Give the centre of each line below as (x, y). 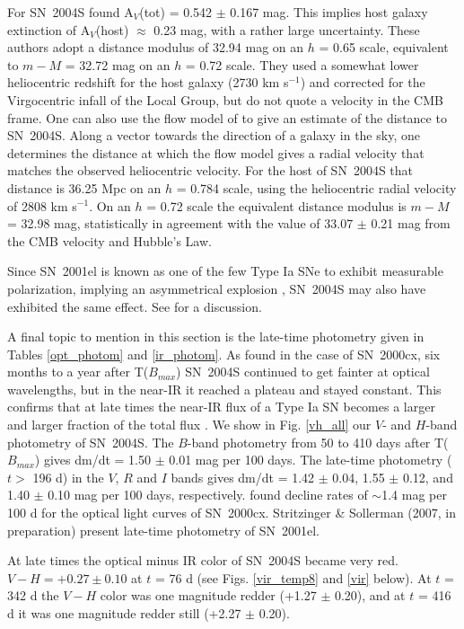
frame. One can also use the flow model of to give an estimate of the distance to (227, 117)
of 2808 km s (42, 205)
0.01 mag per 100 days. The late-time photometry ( (311, 460)
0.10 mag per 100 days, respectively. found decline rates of (208, 495)
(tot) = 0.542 (176, 12)
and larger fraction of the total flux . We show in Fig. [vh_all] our (189, 425)
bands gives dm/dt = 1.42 (243, 477)
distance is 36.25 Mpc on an (84, 187)
